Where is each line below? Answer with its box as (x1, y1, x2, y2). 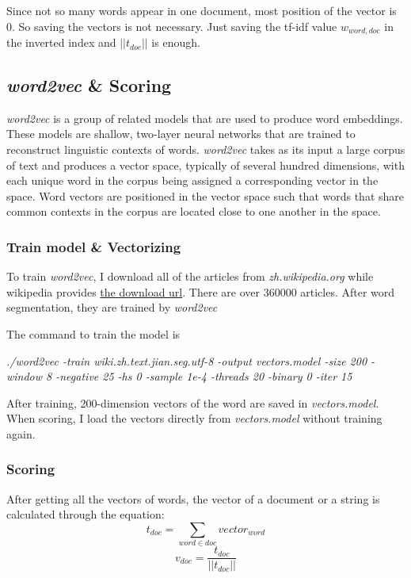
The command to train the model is (6, 326, 181, 342)
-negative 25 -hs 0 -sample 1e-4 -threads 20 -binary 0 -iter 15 (55, 368, 352, 385)
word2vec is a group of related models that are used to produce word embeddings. (6, 109, 403, 126)
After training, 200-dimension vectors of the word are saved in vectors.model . (6, 394, 379, 411)
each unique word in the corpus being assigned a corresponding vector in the (6, 172, 379, 189)
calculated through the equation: (6, 506, 165, 522)
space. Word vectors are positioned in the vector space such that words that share (6, 187, 405, 204)
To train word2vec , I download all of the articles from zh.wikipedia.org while (6, 268, 374, 285)
